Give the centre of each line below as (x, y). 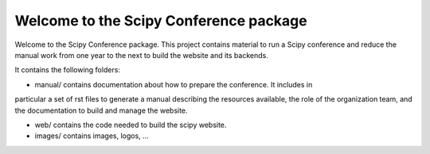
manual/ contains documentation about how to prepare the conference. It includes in (174, 84)
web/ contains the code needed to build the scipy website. (131, 125)
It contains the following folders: (68, 70)
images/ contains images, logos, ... (92, 136)
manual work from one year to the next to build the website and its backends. (141, 55)
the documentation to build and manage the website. (101, 110)
